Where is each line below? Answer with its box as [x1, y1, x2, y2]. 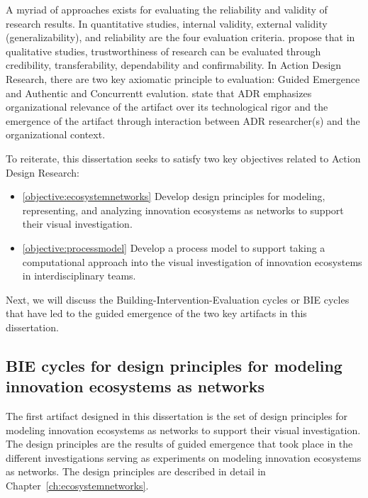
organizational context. [6, 127, 106, 142]
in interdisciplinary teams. [22, 268, 136, 283]
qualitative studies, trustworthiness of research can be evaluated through [6, 43, 321, 58]
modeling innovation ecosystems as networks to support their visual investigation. [6, 422, 361, 437]
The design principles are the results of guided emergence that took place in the [6, 436, 353, 451]
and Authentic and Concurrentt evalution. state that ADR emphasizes [6, 85, 312, 100]
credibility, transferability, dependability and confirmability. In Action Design [6, 57, 342, 72]
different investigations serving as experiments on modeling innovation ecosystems [6, 450, 362, 465]
